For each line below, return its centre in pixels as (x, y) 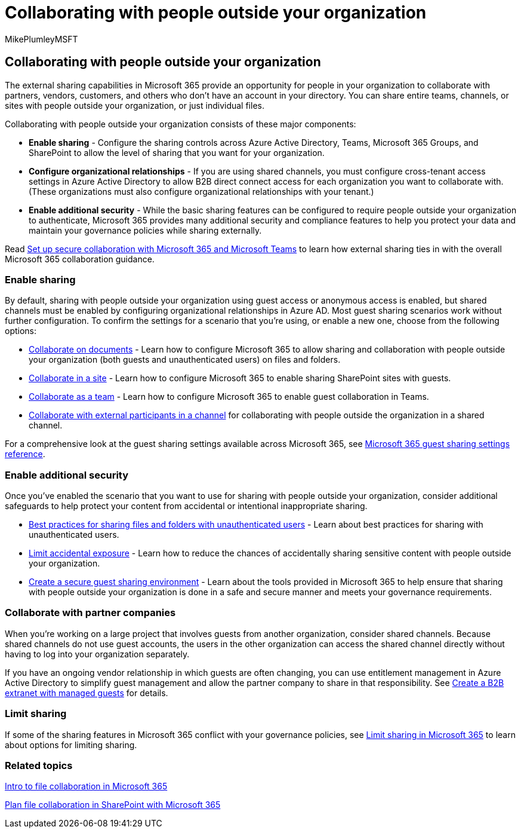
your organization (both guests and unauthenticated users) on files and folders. (185, 360)
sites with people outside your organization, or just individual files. (135, 105)
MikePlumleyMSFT (41, 39)
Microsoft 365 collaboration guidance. (80, 259)
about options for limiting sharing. (71, 745)
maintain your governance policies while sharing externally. (145, 230)
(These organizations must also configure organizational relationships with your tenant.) (201, 191)
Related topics (39, 765)
